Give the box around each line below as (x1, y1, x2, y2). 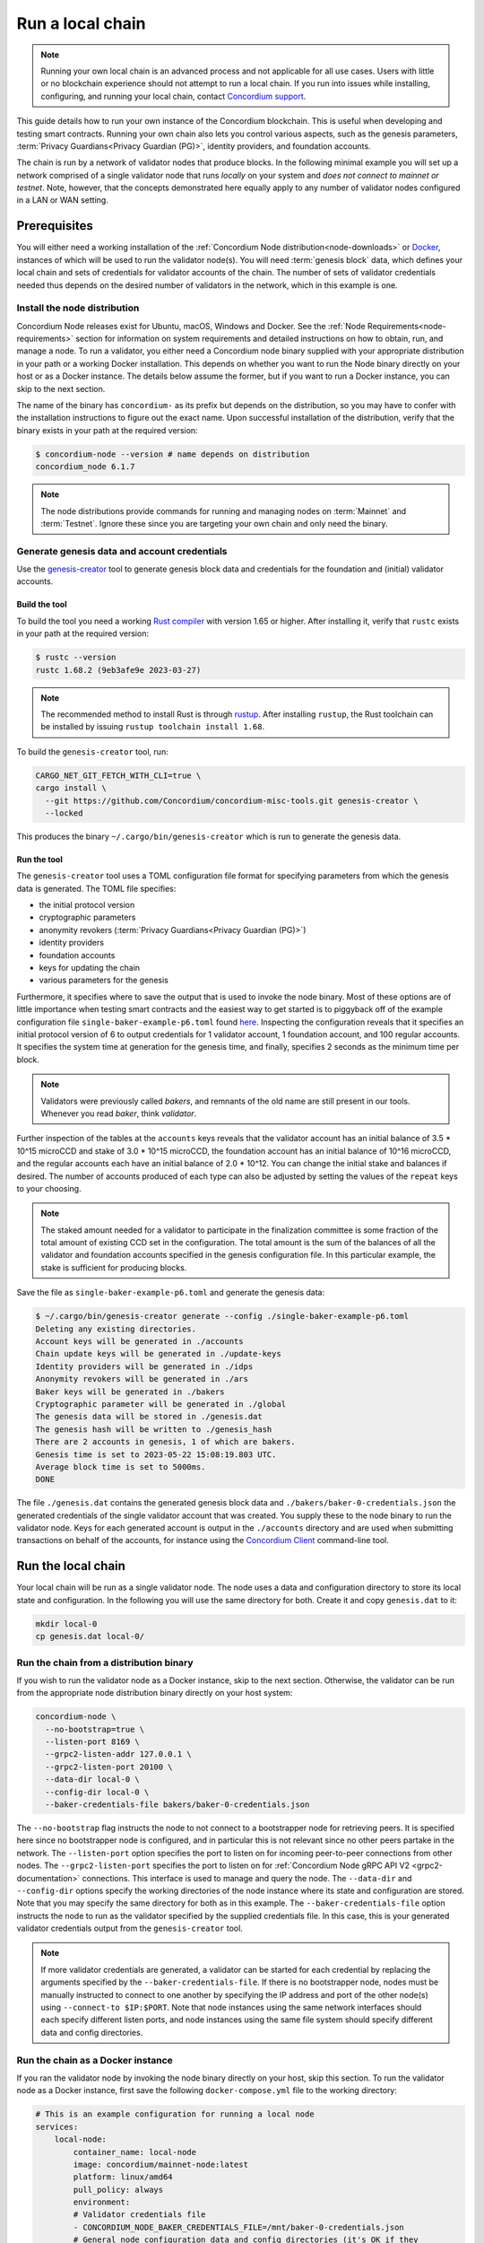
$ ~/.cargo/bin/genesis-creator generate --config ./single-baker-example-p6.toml (35, 1311, 410, 1322)
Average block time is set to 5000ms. (35, 1462, 206, 1471)
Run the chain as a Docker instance (16, 2054, 174, 2066)
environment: (73, 2197, 131, 2207)
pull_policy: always (73, 2185, 164, 2195)
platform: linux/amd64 (73, 2172, 174, 2182)
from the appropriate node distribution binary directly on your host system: (16, 1688, 293, 1698)
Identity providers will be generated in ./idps (35, 1361, 254, 1372)
